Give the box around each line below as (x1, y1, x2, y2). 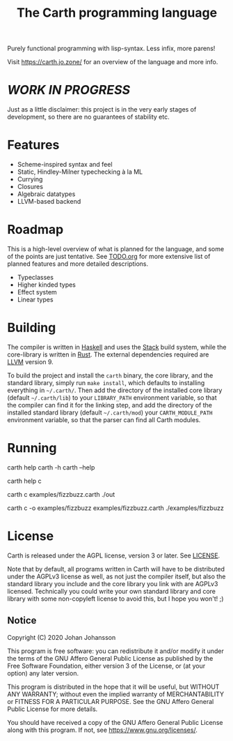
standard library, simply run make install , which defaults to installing (7, 378, 205, 387)
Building (7, 320, 56, 336)
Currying (17, 175, 43, 184)
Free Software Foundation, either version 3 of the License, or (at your (7, 661, 206, 670)
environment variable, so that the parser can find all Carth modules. (7, 415, 201, 424)
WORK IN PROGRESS (7, 82, 131, 98)
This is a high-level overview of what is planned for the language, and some (7, 245, 225, 253)
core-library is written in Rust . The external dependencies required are (7, 350, 209, 359)
